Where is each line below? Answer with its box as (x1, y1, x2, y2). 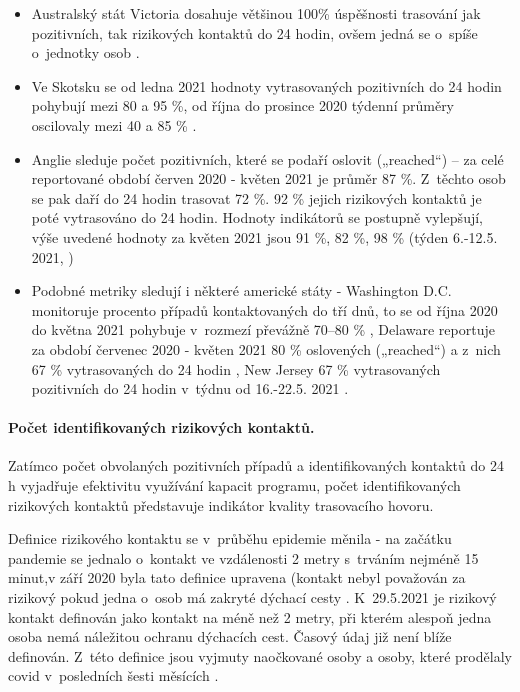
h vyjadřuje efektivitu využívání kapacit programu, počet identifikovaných (8, 475, 461, 496)
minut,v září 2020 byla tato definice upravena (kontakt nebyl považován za (8, 567, 466, 588)
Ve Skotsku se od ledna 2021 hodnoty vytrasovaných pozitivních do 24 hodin (31, 75, 502, 96)
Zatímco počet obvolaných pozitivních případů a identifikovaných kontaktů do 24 (8, 455, 504, 476)
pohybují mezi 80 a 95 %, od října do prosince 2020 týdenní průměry (31, 95, 455, 116)
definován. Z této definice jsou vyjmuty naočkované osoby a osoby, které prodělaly (8, 645, 512, 666)
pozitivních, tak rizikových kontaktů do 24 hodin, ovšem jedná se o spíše (31, 22, 478, 43)
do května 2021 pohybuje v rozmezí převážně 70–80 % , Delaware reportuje (31, 319, 495, 340)
